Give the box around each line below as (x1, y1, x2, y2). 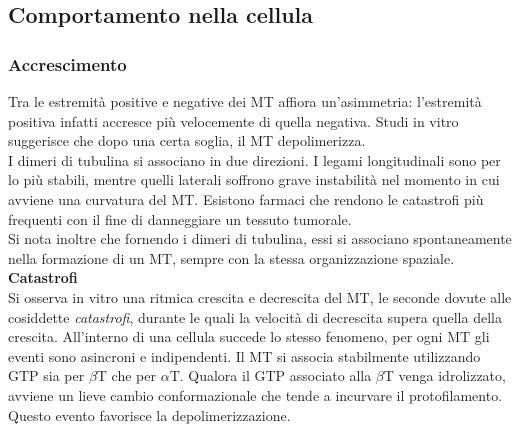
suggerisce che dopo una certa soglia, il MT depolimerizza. (8, 130, 366, 151)
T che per (96, 365, 156, 386)
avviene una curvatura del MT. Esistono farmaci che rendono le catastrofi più (8, 188, 484, 209)
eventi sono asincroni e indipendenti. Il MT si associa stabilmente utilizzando (8, 345, 481, 366)
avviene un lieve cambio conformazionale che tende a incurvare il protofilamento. (8, 384, 503, 405)
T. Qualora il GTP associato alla (169, 365, 372, 386)
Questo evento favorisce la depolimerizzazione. (8, 404, 291, 425)
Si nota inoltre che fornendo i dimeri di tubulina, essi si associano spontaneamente (8, 228, 512, 249)
